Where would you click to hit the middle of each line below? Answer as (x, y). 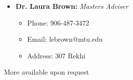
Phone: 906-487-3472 (58, 22)
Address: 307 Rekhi (56, 55)
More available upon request (47, 72)
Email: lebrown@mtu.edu (65, 39)
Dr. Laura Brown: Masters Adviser (72, 6)
